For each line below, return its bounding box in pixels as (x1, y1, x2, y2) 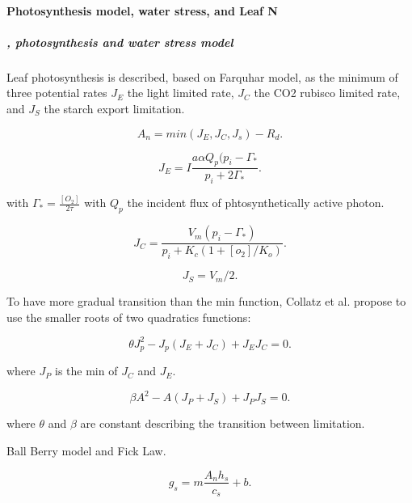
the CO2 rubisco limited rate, (254, 84, 401, 101)
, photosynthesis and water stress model (6, 33, 233, 50)
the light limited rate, (127, 84, 234, 101)
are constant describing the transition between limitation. (80, 415, 365, 432)
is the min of (55, 362, 118, 379)
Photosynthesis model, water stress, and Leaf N (6, 2, 278, 19)
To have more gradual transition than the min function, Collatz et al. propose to (6, 293, 406, 310)
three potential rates (6, 84, 107, 101)
